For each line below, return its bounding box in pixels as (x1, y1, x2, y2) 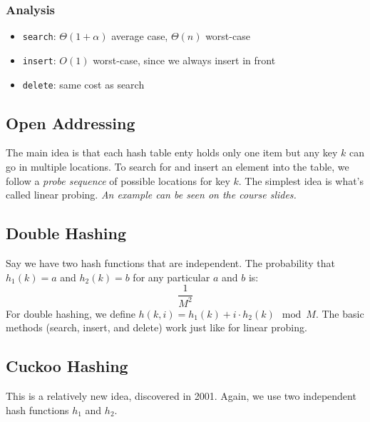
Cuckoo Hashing (6, 355, 128, 377)
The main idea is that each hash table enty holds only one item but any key (6, 145, 338, 160)
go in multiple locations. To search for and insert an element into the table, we (6, 159, 349, 174)
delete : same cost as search (22, 76, 145, 91)
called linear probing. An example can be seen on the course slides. (6, 187, 297, 202)
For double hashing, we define (6, 306, 135, 321)
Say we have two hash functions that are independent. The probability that (6, 255, 335, 270)
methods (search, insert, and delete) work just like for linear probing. (6, 320, 307, 335)
